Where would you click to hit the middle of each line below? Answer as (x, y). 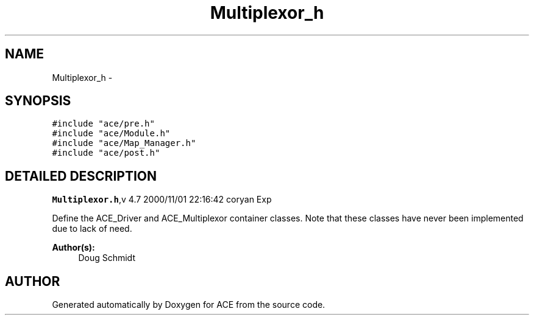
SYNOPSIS (38, 101)
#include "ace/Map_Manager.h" (124, 143)
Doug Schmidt (107, 258)
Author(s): (73, 248)
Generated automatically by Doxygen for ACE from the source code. (189, 305)
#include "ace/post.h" (106, 153)
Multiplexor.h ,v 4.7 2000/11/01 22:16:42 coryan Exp (162, 200)
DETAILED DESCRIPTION (81, 176)
